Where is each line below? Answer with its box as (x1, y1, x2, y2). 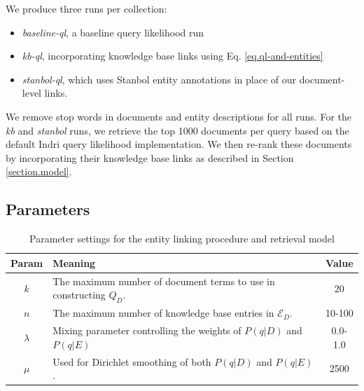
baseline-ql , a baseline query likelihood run (22, 25, 204, 39)
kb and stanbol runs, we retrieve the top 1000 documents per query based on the (6, 123, 349, 137)
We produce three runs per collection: (6, 1, 167, 15)
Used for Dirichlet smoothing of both (52, 354, 211, 369)
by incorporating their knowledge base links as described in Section (6, 150, 294, 165)
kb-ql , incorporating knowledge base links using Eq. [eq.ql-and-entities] (22, 48, 323, 63)
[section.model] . (6, 164, 72, 179)
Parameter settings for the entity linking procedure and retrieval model (29, 231, 335, 246)
